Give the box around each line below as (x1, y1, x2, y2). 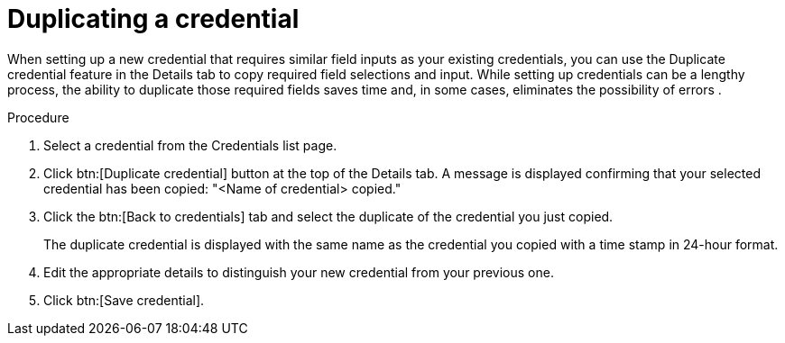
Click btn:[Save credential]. (43, 292, 205, 308)
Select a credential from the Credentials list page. (43, 137, 337, 153)
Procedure (7, 109, 69, 125)
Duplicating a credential (7, 4, 300, 34)
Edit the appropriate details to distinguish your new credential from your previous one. (43, 264, 554, 280)
